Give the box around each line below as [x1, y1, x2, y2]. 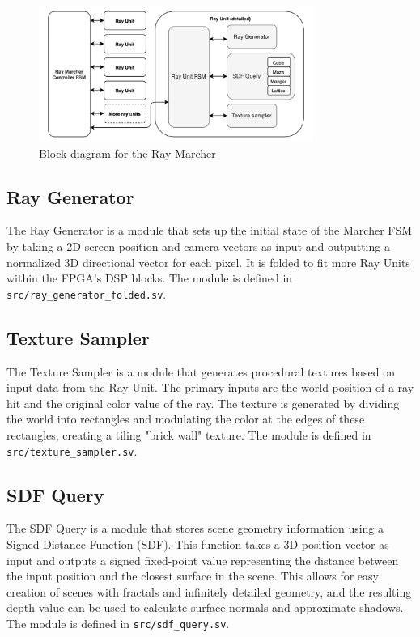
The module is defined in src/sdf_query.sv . [6, 614, 230, 631]
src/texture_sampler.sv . [6, 442, 138, 459]
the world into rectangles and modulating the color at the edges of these [6, 410, 365, 427]
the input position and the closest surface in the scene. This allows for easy [6, 567, 379, 584]
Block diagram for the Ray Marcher [39, 144, 216, 161]
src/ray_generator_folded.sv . [6, 285, 167, 302]
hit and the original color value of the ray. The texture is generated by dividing [6, 394, 400, 411]
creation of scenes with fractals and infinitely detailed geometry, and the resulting [6, 583, 412, 600]
